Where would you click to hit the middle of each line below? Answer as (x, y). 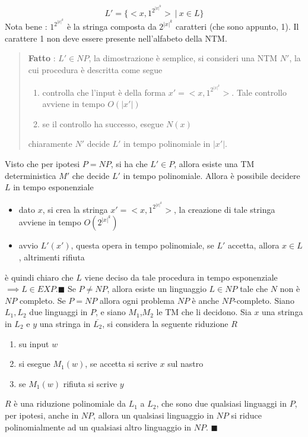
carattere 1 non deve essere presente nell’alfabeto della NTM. (116, 38)
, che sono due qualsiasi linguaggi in (222, 403)
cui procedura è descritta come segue (95, 69)
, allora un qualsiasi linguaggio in (153, 415)
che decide (91, 175)
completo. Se (42, 300)
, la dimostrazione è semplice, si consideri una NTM (183, 58)
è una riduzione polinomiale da (70, 403)
